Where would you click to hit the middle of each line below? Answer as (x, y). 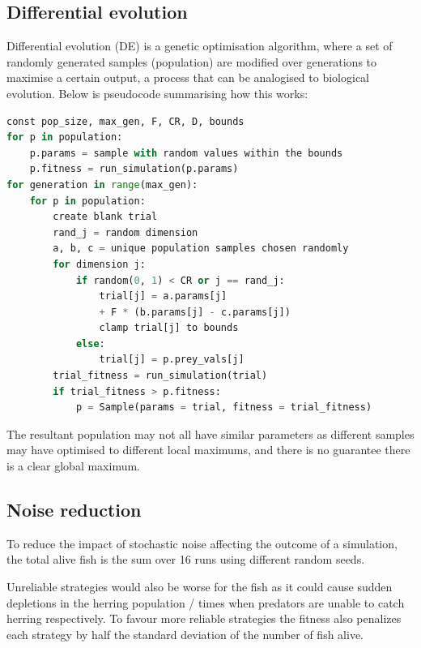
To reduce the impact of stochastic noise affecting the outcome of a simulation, (202, 543)
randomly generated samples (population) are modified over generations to (192, 61)
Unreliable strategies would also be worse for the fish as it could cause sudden (200, 587)
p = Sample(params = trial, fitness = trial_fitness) (224, 408)
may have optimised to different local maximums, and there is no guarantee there (208, 450)
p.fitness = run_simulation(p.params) (134, 169)
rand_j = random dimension (125, 232)
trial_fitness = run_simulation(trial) (160, 376)
